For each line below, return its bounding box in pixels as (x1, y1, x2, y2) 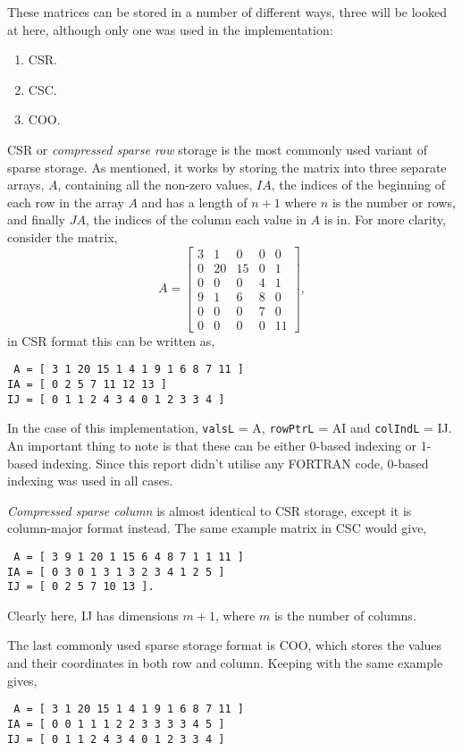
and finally (7, 210, 65, 229)
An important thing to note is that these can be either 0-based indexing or (7, 435, 417, 454)
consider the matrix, (7, 227, 118, 246)
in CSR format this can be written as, (7, 331, 215, 350)
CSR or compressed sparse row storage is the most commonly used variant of (7, 139, 427, 158)
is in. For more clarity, (323, 210, 446, 229)
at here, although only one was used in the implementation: (7, 20, 333, 38)
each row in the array (7, 192, 124, 211)
